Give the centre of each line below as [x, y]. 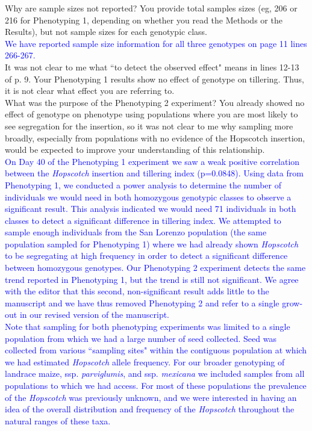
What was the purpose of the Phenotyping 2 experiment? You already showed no [155, 102]
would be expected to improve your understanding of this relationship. [135, 150]
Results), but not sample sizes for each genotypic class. [106, 32]
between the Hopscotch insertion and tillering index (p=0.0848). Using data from [154, 173]
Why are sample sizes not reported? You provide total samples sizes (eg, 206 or [151, 8]
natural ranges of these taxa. [58, 420]
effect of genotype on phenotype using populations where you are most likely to [151, 114]
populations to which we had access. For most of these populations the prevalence [156, 385]
